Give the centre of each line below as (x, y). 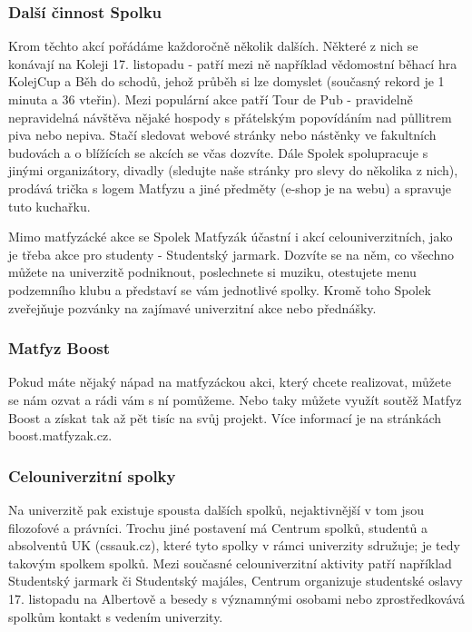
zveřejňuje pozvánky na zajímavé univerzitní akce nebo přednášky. (192, 307)
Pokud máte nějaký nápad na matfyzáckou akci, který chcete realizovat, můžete (230, 382)
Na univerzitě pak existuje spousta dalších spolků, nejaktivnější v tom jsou (216, 509)
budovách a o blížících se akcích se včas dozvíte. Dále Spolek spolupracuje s (218, 152)
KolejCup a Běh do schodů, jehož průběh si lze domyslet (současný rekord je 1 (226, 81)
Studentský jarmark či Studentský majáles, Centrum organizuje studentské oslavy (236, 581)
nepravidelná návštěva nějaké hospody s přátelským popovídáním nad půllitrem (230, 117)
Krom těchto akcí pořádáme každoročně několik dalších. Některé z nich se (213, 46)
